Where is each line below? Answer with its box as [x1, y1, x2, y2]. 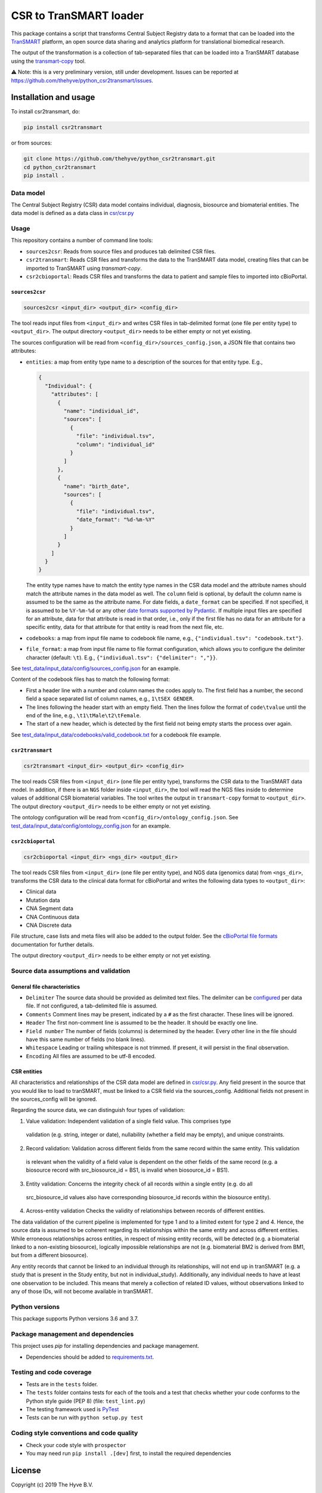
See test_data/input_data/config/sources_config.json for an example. [11, 665, 181, 672]
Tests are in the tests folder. [26, 1380, 98, 1388]
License [11, 1465, 41, 1475]
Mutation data [26, 896, 60, 904]
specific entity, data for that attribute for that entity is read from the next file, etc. [26, 623, 224, 631]
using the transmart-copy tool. [11, 57, 86, 64]
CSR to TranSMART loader [11, 9, 144, 22]
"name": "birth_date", [63, 483, 131, 490]
